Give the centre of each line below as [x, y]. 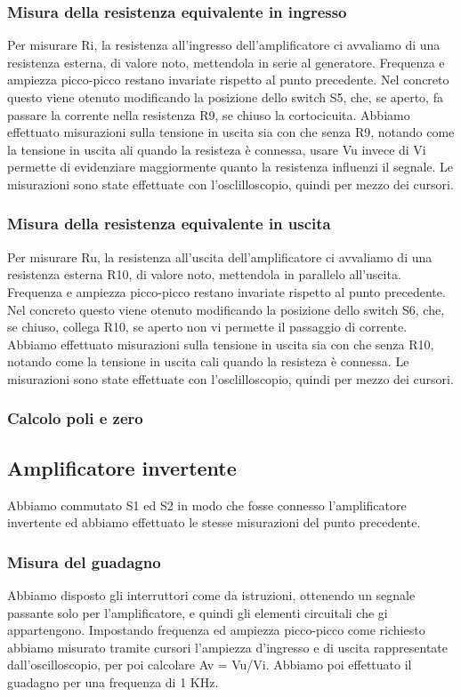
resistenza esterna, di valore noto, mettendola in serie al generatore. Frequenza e [226, 62]
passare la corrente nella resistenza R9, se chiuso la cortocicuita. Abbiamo [209, 114]
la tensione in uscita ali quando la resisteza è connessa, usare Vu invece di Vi [217, 149]
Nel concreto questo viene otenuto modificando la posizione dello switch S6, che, [226, 309]
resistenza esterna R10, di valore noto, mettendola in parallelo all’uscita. [204, 274]
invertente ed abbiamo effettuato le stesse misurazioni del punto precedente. [214, 522]
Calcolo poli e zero [75, 418]
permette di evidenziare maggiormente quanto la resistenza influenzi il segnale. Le [230, 167]
